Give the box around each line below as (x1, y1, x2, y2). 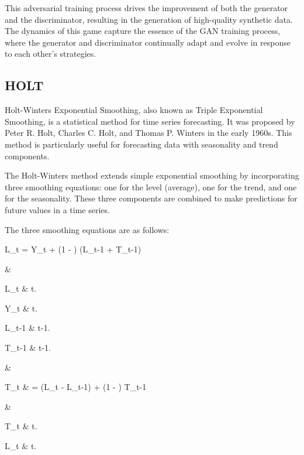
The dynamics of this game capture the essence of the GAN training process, (5, 25, 281, 37)
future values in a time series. (5, 203, 110, 215)
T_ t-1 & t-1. (5, 341, 51, 354)
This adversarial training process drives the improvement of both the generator (5, 2, 288, 13)
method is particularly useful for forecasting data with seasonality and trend (5, 138, 278, 150)
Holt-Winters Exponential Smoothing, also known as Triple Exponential (5, 104, 263, 116)
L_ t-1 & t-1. (5, 321, 50, 334)
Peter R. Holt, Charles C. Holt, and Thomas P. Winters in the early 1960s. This (5, 126, 292, 139)
